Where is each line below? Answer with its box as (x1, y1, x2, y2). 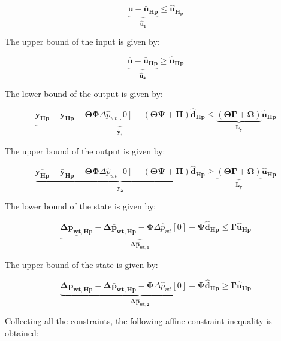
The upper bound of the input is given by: (5, 35, 160, 48)
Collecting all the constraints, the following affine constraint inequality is (5, 315, 272, 327)
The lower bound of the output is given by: (5, 87, 163, 99)
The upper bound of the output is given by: (5, 144, 165, 157)
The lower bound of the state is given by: (5, 200, 156, 212)
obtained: (5, 327, 39, 339)
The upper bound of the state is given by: (5, 258, 158, 270)
